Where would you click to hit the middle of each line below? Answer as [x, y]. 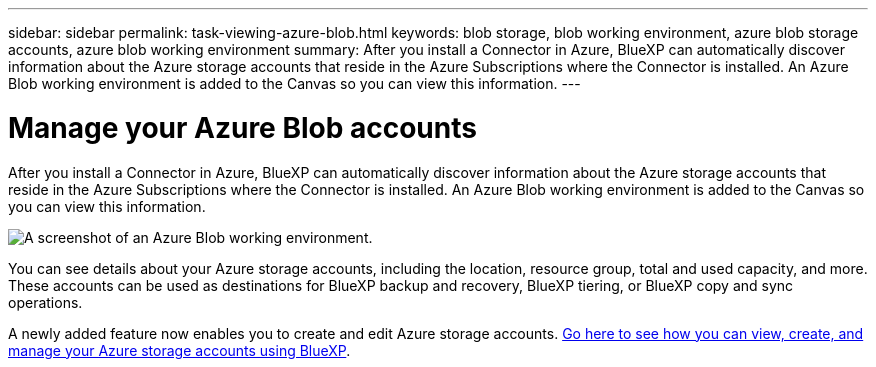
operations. [45, 302]
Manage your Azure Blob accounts [242, 127]
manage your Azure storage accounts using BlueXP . [179, 350]
